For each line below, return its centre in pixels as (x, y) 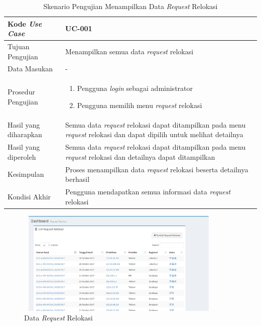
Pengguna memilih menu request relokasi (140, 105)
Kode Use (25, 23)
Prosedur (21, 92)
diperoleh (22, 156)
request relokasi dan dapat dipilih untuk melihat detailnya (154, 134)
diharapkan (25, 134)
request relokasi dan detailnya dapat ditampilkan (140, 156)
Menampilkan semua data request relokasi (129, 51)
